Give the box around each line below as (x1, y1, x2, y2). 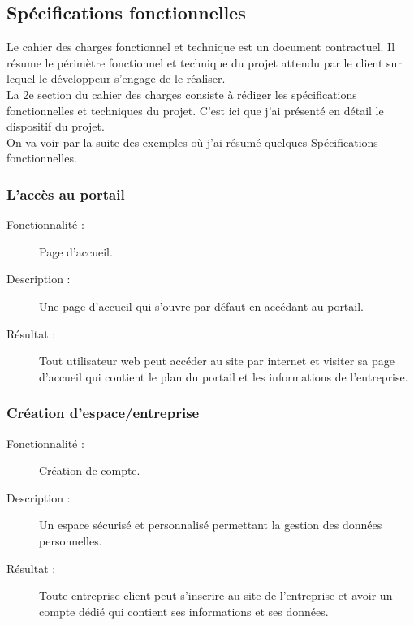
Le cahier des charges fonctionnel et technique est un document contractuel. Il (6, 38, 395, 55)
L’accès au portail (6, 183, 125, 204)
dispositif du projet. (6, 118, 105, 135)
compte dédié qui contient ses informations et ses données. (39, 602, 329, 619)
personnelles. (39, 532, 102, 549)
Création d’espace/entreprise (6, 403, 200, 423)
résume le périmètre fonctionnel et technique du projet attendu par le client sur (6, 54, 402, 71)
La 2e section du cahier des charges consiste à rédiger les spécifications (6, 85, 357, 102)
